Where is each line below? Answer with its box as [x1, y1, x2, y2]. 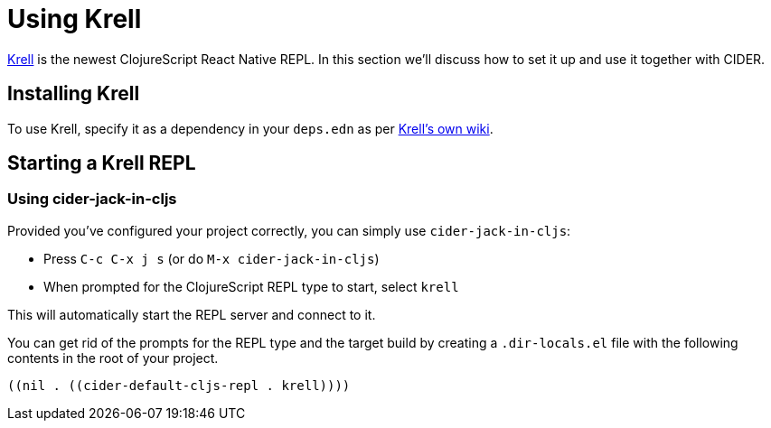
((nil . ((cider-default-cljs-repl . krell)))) [7, 377, 351, 393]
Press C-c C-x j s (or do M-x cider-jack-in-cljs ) [43, 250, 380, 266]
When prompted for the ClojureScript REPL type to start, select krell [43, 278, 459, 294]
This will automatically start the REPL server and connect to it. [7, 306, 376, 322]
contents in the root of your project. [7, 349, 219, 366]
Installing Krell [7, 82, 140, 106]
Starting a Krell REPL [7, 152, 196, 175]
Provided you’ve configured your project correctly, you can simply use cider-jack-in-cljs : [7, 222, 571, 238]
